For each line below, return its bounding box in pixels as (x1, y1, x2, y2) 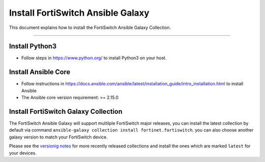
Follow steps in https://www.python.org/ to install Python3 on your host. (21, 55, 167, 61)
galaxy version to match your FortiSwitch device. (9, 134, 108, 140)
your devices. (9, 150, 37, 156)
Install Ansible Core (9, 68, 71, 76)
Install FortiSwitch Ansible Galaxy (9, 7, 150, 18)
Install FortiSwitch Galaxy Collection (9, 107, 123, 115)
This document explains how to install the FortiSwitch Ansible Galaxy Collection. (9, 25, 171, 30)
